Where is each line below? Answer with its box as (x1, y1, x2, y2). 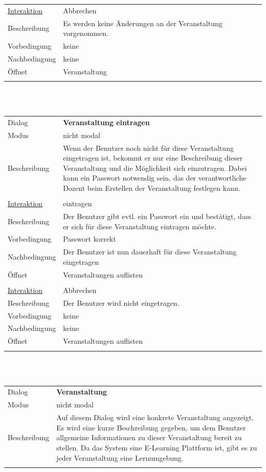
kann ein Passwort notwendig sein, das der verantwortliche (63, 172, 247, 183)
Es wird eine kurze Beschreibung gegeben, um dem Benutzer (56, 422, 246, 432)
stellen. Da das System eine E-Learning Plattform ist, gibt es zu (56, 442, 257, 453)
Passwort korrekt (63, 233, 116, 244)
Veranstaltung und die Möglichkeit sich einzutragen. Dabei (63, 162, 247, 173)
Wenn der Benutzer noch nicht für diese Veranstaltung (63, 142, 234, 153)
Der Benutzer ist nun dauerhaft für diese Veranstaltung (63, 246, 237, 257)
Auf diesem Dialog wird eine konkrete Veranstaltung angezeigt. (56, 412, 254, 423)
